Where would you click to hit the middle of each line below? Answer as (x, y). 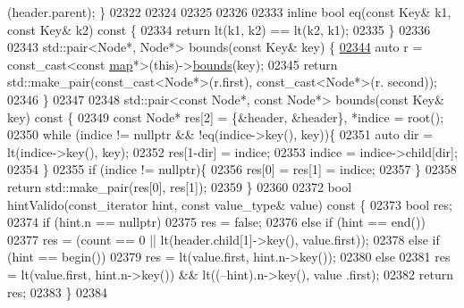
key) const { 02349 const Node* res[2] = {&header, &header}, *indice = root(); (226, 117)
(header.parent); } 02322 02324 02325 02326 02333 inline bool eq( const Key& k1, (229, 12)
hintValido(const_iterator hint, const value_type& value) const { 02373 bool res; (230, 204)
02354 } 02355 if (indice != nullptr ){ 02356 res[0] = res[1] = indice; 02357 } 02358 (232, 169)
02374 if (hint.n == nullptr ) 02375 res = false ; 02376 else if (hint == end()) (216, 222)
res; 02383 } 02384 (58, 291)
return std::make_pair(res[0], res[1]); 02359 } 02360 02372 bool (180, 186)
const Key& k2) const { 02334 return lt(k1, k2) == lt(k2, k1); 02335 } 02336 (219, 29)
